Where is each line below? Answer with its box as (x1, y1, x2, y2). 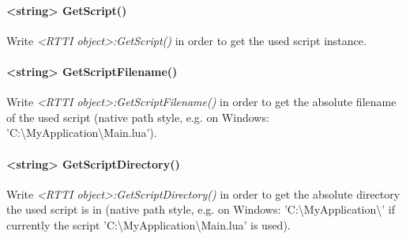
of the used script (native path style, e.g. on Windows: (6, 108, 269, 125)
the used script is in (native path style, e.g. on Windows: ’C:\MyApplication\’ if (6, 201, 396, 218)
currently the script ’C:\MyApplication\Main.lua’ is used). (6, 216, 291, 233)
